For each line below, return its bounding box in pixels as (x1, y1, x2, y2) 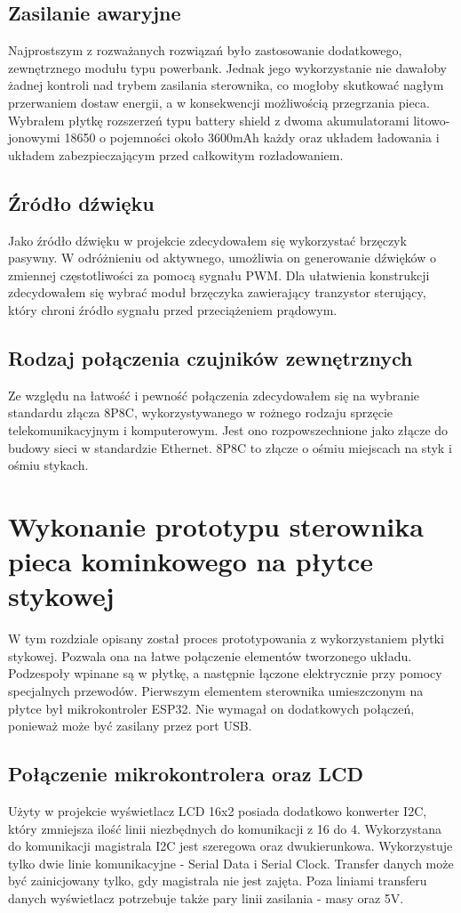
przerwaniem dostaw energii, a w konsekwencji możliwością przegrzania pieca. (8, 93, 430, 111)
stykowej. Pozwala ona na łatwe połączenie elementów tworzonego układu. (8, 646, 412, 665)
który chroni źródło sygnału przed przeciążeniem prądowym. (8, 300, 338, 319)
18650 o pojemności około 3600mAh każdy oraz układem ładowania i (64, 128, 440, 147)
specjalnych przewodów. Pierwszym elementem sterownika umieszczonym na (8, 681, 424, 699)
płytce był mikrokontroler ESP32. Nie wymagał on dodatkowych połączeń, (8, 699, 415, 717)
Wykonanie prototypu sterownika (8, 507, 424, 544)
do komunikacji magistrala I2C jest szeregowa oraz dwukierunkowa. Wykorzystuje (8, 836, 453, 855)
